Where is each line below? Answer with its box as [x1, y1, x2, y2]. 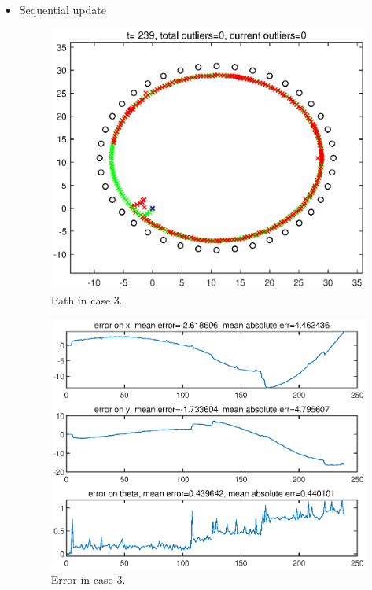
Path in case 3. [50, 291, 123, 308]
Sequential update [19, 2, 106, 17]
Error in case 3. [50, 571, 126, 588]
